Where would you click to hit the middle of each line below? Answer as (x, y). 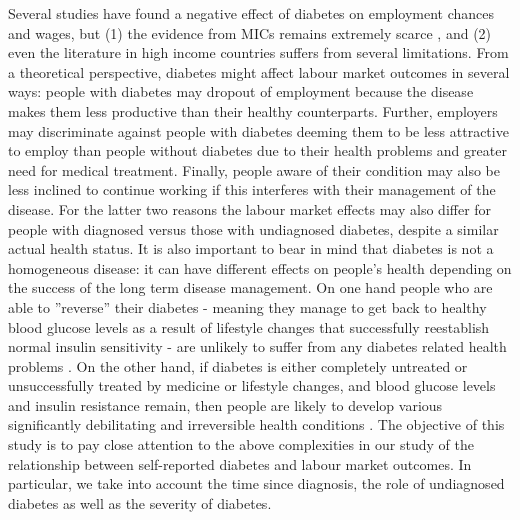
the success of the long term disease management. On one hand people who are (250, 287)
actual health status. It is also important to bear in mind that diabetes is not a (251, 248)
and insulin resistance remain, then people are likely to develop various (225, 404)
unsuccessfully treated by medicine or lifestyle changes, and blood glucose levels (252, 385)
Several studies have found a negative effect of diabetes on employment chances (251, 13)
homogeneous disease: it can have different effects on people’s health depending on (260, 267)
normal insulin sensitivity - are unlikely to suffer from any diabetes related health (257, 346)
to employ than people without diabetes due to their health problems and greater (257, 150)
